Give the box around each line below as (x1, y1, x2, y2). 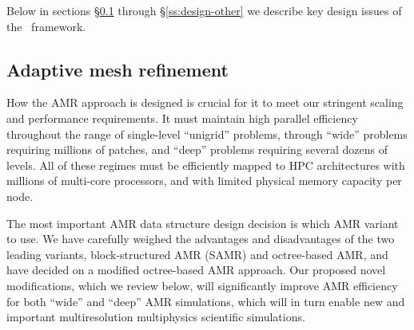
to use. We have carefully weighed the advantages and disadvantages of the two (6, 230, 395, 247)
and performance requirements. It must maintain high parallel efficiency (6, 109, 358, 126)
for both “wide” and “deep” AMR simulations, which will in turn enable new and (6, 293, 405, 309)
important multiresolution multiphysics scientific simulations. (6, 308, 305, 325)
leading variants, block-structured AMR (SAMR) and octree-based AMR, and (6, 246, 388, 262)
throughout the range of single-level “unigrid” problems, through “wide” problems (6, 125, 408, 142)
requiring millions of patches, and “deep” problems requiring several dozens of (6, 141, 388, 158)
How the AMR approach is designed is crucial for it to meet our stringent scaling (6, 94, 404, 111)
